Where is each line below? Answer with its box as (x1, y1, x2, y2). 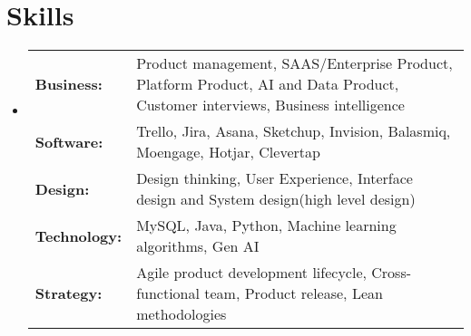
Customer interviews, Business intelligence (136, 94, 405, 116)
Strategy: (34, 283, 103, 304)
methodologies (136, 303, 227, 325)
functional (136, 283, 200, 304)
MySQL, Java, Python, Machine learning (136, 215, 397, 236)
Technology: (34, 225, 123, 246)
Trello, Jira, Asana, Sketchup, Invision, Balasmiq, (136, 120, 451, 142)
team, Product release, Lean (204, 283, 383, 304)
